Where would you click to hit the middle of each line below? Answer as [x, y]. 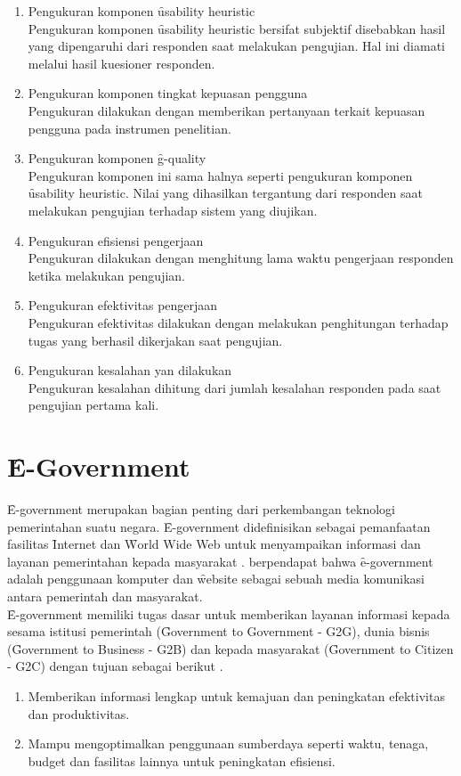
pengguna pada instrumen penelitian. [129, 128]
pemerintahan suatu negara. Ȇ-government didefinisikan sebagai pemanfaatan [219, 526]
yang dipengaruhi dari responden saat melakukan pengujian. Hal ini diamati [236, 46]
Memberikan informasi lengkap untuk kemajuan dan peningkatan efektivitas [236, 695]
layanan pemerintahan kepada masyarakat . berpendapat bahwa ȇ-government [220, 561]
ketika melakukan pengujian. [107, 275]
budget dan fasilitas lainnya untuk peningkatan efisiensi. [182, 760]
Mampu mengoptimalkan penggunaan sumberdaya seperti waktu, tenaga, [228, 743]
